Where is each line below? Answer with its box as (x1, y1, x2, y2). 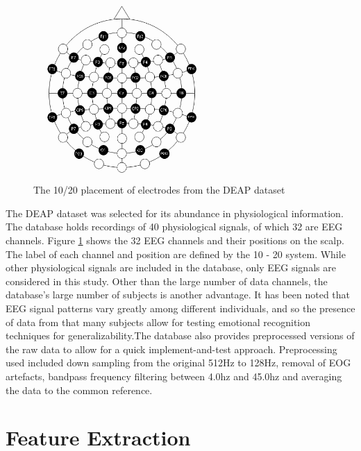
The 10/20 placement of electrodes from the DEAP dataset (33, 182, 285, 197)
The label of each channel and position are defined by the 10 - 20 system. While (6, 246, 346, 261)
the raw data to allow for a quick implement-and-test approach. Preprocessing (6, 341, 337, 356)
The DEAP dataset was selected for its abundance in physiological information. (6, 205, 344, 220)
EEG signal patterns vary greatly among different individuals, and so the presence (6, 300, 355, 315)
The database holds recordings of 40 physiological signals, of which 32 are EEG (6, 219, 343, 234)
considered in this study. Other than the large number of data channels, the (6, 273, 328, 288)
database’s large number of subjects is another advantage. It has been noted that (6, 287, 351, 302)
